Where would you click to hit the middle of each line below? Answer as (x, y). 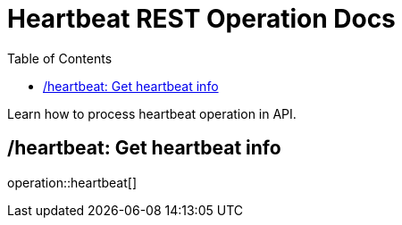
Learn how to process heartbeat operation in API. (152, 113)
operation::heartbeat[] (72, 182)
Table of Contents (60, 58)
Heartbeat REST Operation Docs (201, 19)
